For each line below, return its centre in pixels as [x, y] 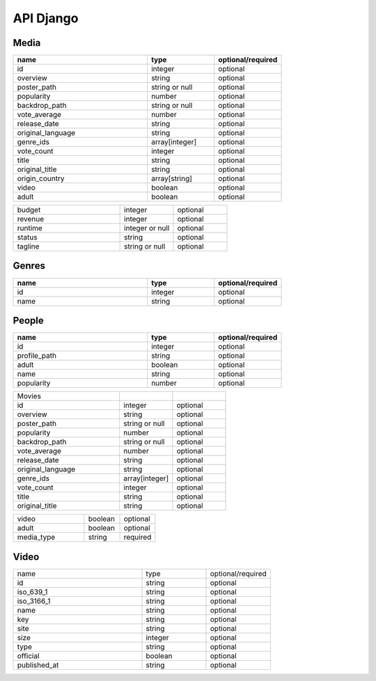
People [29, 321]
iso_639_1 [32, 592]
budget [29, 210]
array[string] [172, 179]
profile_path [37, 356]
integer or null [147, 228]
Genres [29, 266]
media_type [36, 538]
